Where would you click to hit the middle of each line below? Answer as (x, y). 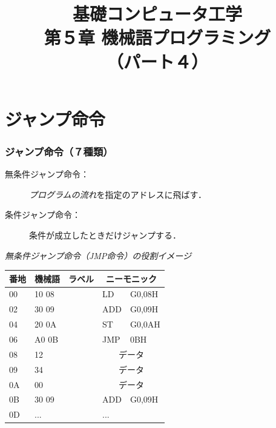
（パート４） (157, 61)
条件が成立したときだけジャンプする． (105, 235)
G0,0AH (145, 324)
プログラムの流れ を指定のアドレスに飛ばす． (118, 194)
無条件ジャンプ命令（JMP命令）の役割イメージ (98, 255)
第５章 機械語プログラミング (157, 37)
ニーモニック (131, 278)
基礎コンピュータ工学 (157, 14)
